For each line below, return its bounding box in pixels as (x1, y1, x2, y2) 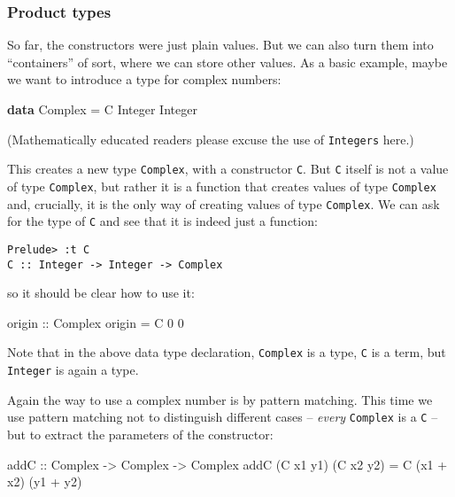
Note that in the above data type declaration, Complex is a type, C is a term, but (7, 343, 446, 361)
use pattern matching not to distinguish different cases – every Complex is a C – (7, 408, 438, 426)
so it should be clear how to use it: (7, 283, 195, 302)
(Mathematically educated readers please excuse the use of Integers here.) (7, 129, 414, 148)
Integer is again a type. (7, 361, 139, 379)
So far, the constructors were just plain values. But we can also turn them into (7, 35, 434, 54)
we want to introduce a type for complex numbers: (7, 70, 281, 89)
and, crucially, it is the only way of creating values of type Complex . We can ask (7, 194, 440, 213)
